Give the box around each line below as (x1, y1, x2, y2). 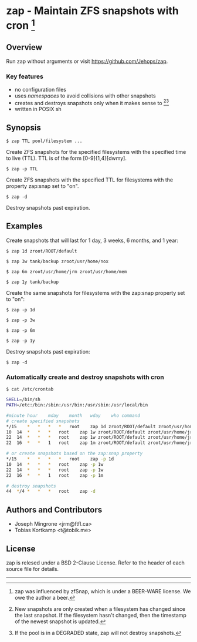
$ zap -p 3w (6, 317, 35, 323)
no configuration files (14, 86, 66, 93)
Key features (6, 72, 44, 80)
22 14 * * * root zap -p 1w (6, 467, 104, 473)
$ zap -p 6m (6, 327, 35, 333)
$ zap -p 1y (6, 338, 35, 344)
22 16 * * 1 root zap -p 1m (6, 472, 104, 478)
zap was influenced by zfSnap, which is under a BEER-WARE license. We (14, 587, 191, 594)
